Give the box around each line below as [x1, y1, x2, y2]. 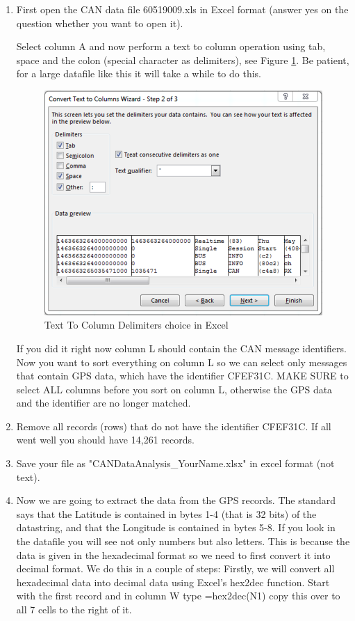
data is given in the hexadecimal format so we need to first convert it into [16, 547, 331, 562]
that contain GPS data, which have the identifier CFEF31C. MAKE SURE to [16, 368, 349, 383]
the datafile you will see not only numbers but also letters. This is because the [16, 534, 350, 549]
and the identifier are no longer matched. [16, 395, 191, 410]
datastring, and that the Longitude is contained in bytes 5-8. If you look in [16, 520, 336, 535]
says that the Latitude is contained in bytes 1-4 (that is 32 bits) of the [16, 506, 317, 521]
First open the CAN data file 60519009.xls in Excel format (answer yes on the [16, 2, 349, 16]
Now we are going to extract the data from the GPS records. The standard [16, 493, 336, 508]
